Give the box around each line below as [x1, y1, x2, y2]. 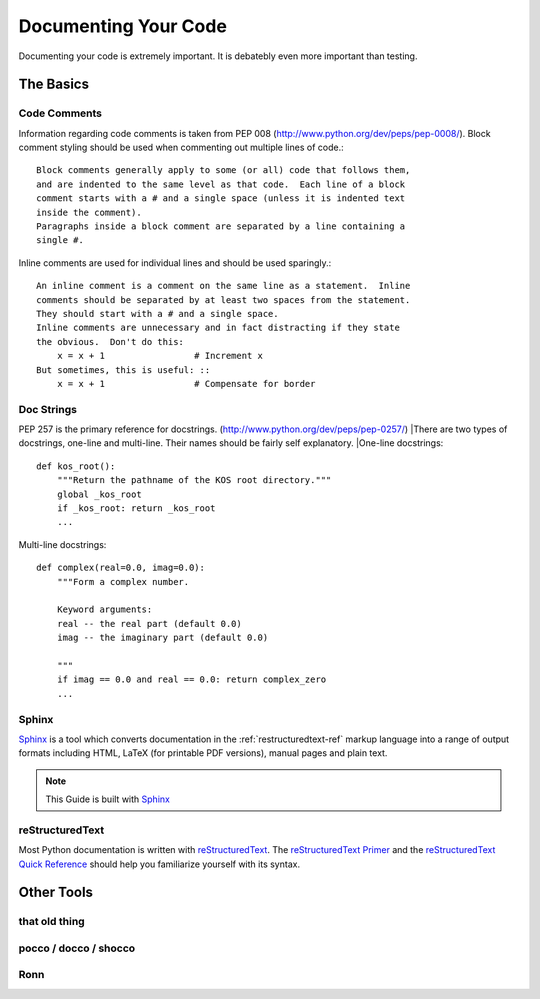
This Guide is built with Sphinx [45, 793, 170, 805]
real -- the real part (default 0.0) [56, 618, 242, 629]
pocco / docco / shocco [18, 941, 136, 955]
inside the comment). [36, 206, 142, 218]
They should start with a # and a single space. [36, 308, 279, 319]
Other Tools [18, 884, 94, 901]
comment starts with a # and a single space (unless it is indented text [36, 193, 406, 204]
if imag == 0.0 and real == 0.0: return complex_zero [56, 674, 327, 685]
